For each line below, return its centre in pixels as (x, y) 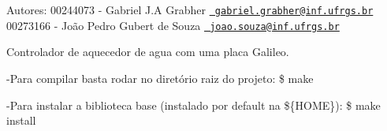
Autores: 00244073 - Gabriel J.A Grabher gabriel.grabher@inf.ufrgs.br (190, 9)
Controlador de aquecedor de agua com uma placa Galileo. (148, 52)
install (21, 120)
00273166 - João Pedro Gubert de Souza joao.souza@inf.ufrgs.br (173, 25)
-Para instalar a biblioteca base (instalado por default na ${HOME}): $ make (193, 105)
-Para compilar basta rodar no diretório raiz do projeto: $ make (160, 78)
